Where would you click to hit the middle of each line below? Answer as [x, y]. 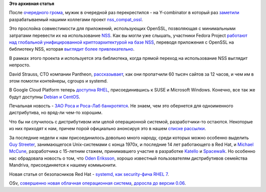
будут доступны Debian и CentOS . [45, 97]
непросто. [20, 65]
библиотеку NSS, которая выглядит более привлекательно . [72, 49]
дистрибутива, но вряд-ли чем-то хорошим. [56, 112]
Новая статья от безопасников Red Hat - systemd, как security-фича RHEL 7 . [89, 174]
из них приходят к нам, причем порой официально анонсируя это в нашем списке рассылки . [108, 129]
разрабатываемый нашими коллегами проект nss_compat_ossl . [76, 19]
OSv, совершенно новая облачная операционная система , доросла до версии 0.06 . [98, 183]
